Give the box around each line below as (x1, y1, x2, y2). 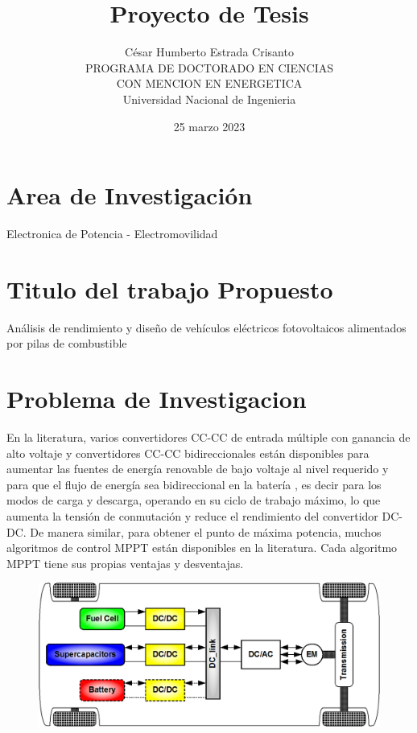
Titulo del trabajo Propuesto (6, 272, 333, 305)
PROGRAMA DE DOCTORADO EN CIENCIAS (85, 59, 334, 76)
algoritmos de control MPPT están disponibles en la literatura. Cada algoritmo (6, 539, 398, 556)
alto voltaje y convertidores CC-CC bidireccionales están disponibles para (6, 444, 370, 461)
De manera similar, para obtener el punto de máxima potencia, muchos (30, 523, 382, 540)
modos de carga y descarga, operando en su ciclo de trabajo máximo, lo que (6, 492, 381, 509)
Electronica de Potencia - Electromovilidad (6, 225, 218, 242)
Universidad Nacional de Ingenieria (122, 90, 296, 107)
